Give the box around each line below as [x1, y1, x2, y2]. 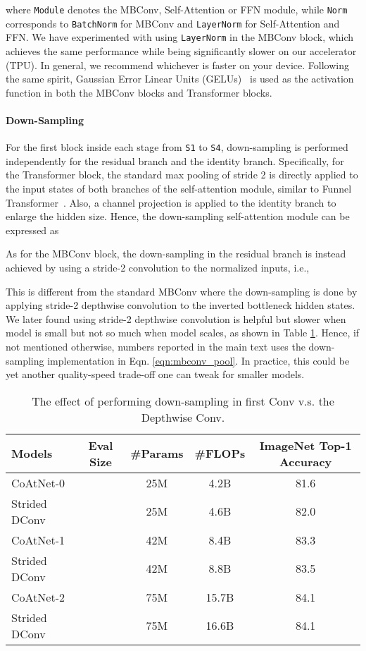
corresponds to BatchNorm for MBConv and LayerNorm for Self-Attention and [6, 16, 340, 30]
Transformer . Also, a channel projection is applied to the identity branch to [6, 195, 336, 209]
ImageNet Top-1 [259, 437, 352, 454]
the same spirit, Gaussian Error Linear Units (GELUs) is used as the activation [6, 71, 354, 86]
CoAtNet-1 [11, 531, 65, 548]
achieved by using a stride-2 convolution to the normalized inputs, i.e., [6, 260, 310, 274]
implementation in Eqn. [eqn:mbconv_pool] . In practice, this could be [47, 353, 350, 367]
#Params [130, 445, 184, 462]
